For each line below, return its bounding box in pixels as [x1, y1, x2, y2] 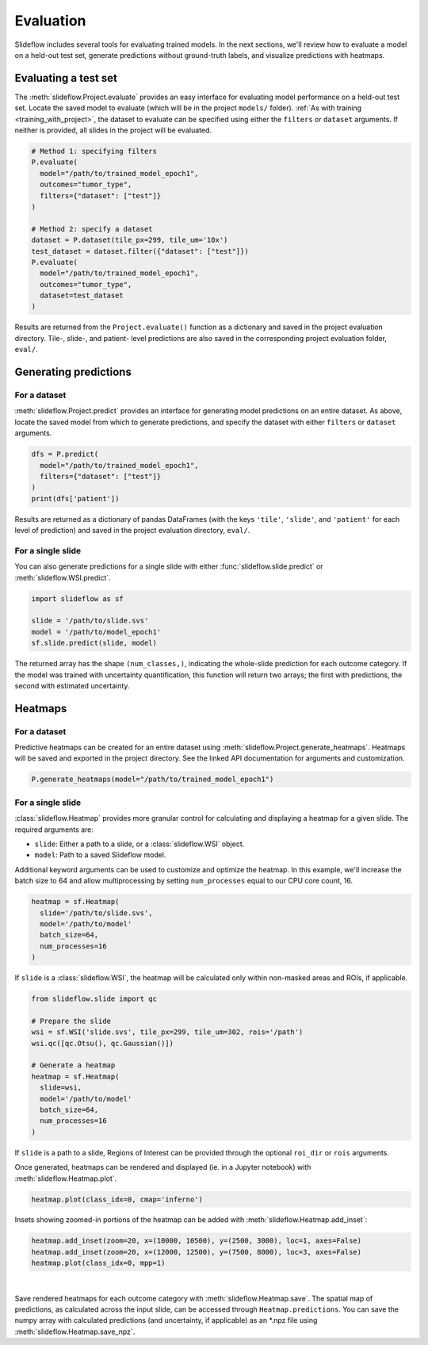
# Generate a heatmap [31, 1061, 116, 1070]
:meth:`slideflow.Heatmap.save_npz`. [14, 1327, 136, 1336]
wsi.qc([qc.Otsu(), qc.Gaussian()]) [31, 1039, 174, 1048]
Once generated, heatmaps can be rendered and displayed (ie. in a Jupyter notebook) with [14, 1163, 311, 1172]
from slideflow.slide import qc [31, 994, 158, 1003]
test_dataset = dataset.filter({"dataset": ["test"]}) [31, 247, 249, 255]
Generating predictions [14, 366, 132, 379]
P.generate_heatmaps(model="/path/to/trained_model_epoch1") [31, 775, 274, 784]
